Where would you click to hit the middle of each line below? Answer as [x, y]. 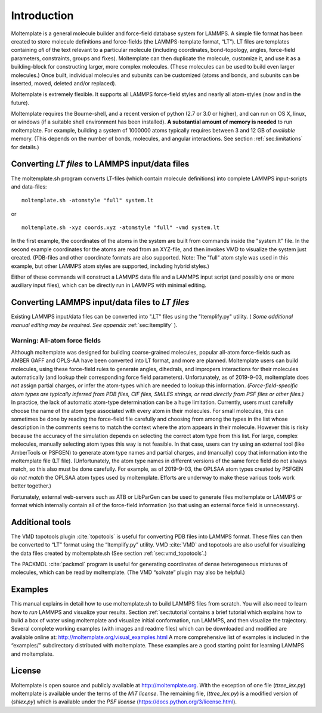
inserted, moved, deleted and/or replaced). [64, 83]
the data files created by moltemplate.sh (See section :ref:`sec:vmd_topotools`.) [109, 553]
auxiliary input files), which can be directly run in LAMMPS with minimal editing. [109, 285]
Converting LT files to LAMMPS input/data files [100, 164]
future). [20, 103]
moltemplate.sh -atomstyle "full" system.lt [88, 200]
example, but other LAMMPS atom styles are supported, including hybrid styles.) [110, 266]
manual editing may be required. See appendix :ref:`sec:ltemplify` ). [94, 325]
